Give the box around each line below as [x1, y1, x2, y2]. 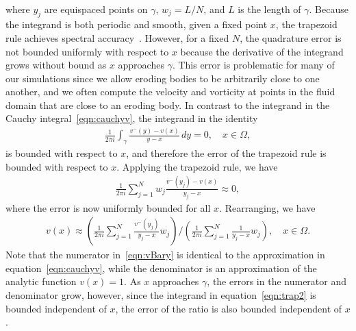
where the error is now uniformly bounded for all [5, 200, 211, 214]
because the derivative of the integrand [180, 44, 344, 58]
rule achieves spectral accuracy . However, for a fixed [5, 30, 229, 45]
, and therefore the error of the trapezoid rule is [126, 146, 327, 160]
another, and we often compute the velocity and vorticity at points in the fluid [5, 84, 335, 99]
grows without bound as [5, 58, 107, 72]
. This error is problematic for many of [172, 58, 335, 72]
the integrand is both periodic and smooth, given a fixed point [5, 17, 268, 32]
